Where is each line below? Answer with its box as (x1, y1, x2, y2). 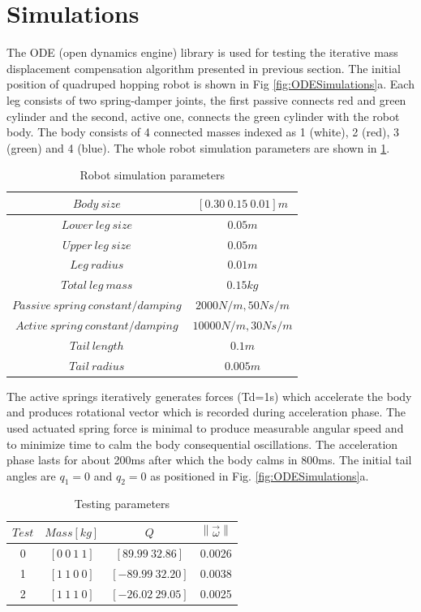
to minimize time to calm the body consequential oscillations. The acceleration (6, 435, 398, 452)
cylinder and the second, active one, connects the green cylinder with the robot (6, 107, 400, 124)
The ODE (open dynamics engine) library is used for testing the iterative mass (6, 44, 398, 61)
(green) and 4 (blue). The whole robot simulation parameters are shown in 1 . (6, 139, 390, 156)
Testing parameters (74, 495, 170, 512)
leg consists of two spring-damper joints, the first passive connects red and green (6, 91, 406, 108)
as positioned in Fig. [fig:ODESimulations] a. (150, 467, 369, 484)
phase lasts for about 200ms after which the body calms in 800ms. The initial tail (6, 451, 412, 468)
